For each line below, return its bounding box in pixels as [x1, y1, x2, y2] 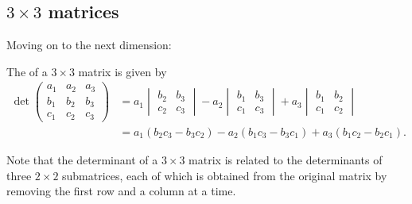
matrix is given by [78, 63, 167, 79]
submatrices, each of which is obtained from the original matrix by [62, 167, 387, 183]
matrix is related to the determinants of [189, 151, 383, 167]
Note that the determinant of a [6, 151, 158, 167]
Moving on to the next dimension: [6, 37, 172, 53]
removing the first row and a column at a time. [6, 183, 236, 199]
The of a [6, 63, 48, 79]
